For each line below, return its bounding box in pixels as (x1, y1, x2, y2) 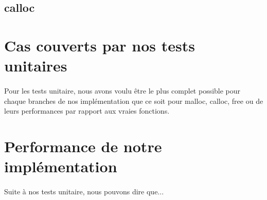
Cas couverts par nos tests (4, 34, 195, 56)
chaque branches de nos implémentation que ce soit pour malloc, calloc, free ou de (4, 95, 263, 106)
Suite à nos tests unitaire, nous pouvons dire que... (4, 186, 164, 196)
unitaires (4, 55, 67, 76)
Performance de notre (4, 135, 162, 156)
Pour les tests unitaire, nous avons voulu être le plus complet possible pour (4, 85, 241, 96)
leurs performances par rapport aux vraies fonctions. (4, 105, 170, 116)
